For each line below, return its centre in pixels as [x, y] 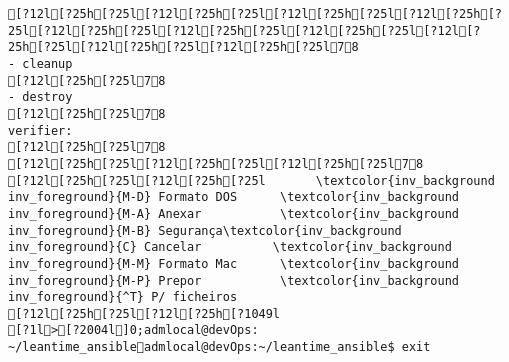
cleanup [47, 63]
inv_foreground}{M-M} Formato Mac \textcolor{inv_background [234, 263]
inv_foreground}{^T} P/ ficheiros [123, 297]
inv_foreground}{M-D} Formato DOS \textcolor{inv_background [234, 197]
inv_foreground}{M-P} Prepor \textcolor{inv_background [234, 280]
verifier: [40, 130]
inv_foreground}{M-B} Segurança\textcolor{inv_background [205, 230]
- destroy [40, 97]
